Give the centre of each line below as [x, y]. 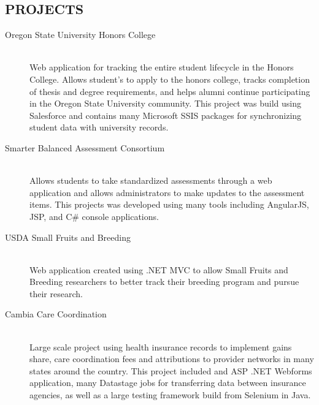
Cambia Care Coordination [56, 314]
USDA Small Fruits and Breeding [68, 237]
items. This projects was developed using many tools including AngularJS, [169, 204]
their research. [56, 293]
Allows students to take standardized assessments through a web [151, 180]
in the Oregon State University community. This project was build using [166, 103]
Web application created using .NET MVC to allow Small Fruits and [159, 269]
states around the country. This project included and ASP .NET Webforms [171, 370]
